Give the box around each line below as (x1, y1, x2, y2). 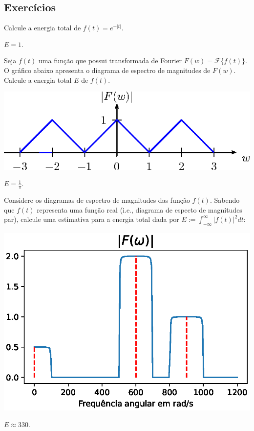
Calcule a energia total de (4, 23, 81, 33)
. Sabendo (210, 195, 240, 205)
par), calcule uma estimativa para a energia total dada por (4, 214, 179, 224)
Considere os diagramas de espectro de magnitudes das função (4, 195, 190, 205)
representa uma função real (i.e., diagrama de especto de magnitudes (37, 204, 242, 215)
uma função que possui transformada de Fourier (39, 55, 182, 66)
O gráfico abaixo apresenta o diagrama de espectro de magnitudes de (4, 65, 211, 75)
